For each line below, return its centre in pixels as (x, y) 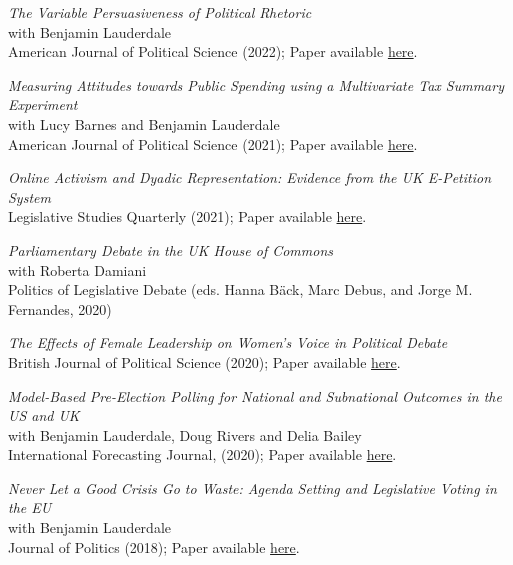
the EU (30, 507)
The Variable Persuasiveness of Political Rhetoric (160, 12)
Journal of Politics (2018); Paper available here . (154, 546)
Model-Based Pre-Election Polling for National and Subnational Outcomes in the (255, 395)
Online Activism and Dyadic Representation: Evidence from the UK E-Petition (250, 177)
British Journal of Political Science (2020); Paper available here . (204, 361)
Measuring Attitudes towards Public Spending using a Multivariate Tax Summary (256, 84)
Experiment (43, 104)
